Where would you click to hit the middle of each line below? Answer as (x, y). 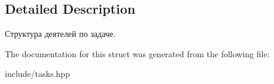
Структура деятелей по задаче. (60, 34)
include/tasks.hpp (37, 74)
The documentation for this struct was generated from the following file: (137, 53)
